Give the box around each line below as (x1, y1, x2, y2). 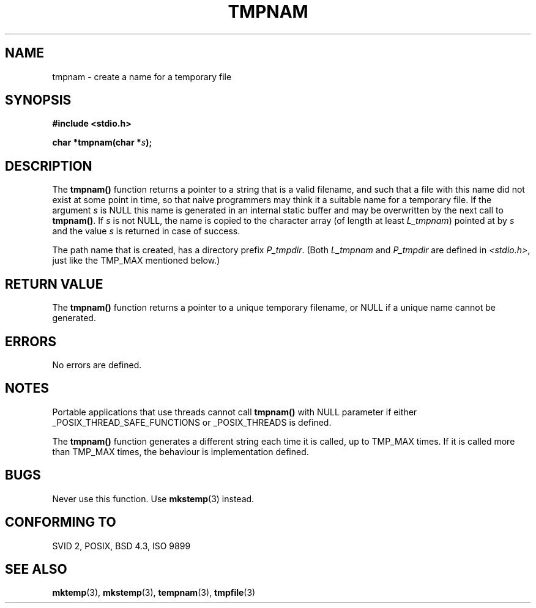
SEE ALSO (5, 561, 67, 577)
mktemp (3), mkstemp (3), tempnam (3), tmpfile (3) (52, 587, 256, 598)
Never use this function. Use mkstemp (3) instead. (52, 493, 255, 504)
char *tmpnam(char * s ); (52, 137, 152, 148)
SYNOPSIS (5, 92, 72, 108)
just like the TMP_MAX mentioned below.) (52, 255, 220, 266)
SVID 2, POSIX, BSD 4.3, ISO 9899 (52, 540, 191, 551)
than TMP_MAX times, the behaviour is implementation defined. (52, 446, 309, 457)
